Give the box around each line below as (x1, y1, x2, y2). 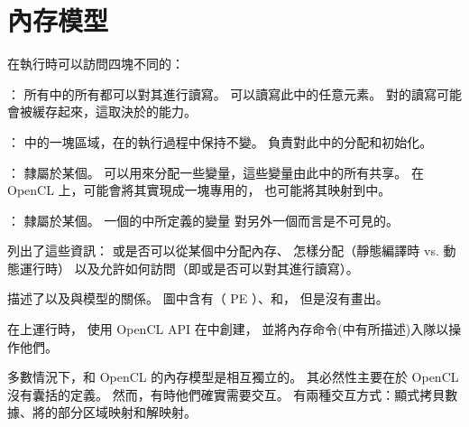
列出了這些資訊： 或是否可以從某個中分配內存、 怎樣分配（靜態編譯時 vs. (7, 241, 439, 260)
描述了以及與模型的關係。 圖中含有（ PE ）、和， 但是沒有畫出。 (7, 289, 389, 308)
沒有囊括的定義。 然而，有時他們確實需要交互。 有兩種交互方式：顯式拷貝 (7, 385, 446, 404)
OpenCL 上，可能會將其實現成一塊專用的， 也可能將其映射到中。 (7, 181, 391, 200)
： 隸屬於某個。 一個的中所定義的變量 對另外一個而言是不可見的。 (7, 210, 399, 229)
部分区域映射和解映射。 (57, 403, 197, 422)
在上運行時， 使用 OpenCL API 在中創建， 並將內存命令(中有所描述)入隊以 (7, 320, 449, 339)
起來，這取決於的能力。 (57, 102, 197, 121)
